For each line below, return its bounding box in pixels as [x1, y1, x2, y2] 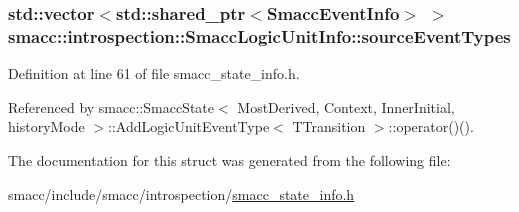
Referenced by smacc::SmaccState [8, 96, 214, 117]
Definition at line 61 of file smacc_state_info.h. [8, 63, 300, 84]
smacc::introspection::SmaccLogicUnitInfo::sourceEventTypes [8, 23, 511, 48]
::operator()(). [388, 116, 474, 137]
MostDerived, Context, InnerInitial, [237, 96, 455, 117]
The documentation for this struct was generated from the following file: [8, 149, 451, 170]
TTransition [292, 116, 366, 137]
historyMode [8, 116, 85, 137]
